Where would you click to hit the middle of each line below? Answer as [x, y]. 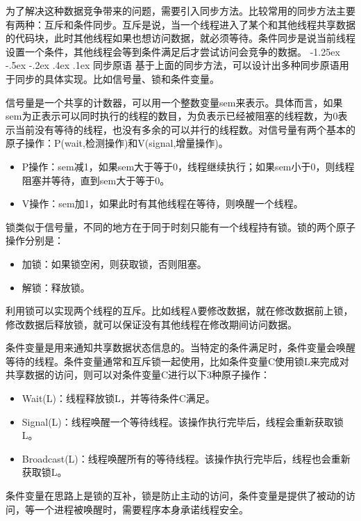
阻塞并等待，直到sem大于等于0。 [96, 180]
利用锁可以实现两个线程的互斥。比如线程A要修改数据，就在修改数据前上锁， [179, 311]
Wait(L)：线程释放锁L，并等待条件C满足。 [118, 398]
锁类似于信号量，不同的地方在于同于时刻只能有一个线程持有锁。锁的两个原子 [180, 226]
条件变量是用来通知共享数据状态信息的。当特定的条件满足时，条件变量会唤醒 [180, 347]
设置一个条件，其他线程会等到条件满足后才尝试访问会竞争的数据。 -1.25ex [173, 51]
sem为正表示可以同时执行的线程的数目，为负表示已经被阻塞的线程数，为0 [172, 116]
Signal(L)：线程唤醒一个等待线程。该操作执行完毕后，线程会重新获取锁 [183, 421]
